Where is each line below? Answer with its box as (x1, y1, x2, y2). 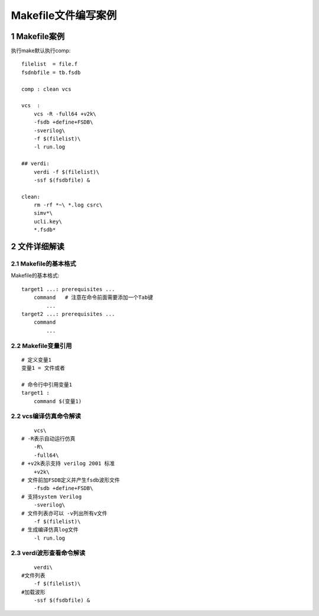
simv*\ (33, 210, 53, 217)
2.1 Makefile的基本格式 (11, 260, 76, 268)
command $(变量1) (33, 398, 82, 405)
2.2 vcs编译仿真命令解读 (11, 412, 82, 420)
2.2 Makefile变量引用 (11, 341, 72, 350)
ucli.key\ (33, 218, 62, 225)
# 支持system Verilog (21, 493, 82, 500)
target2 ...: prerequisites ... (21, 311, 115, 317)
